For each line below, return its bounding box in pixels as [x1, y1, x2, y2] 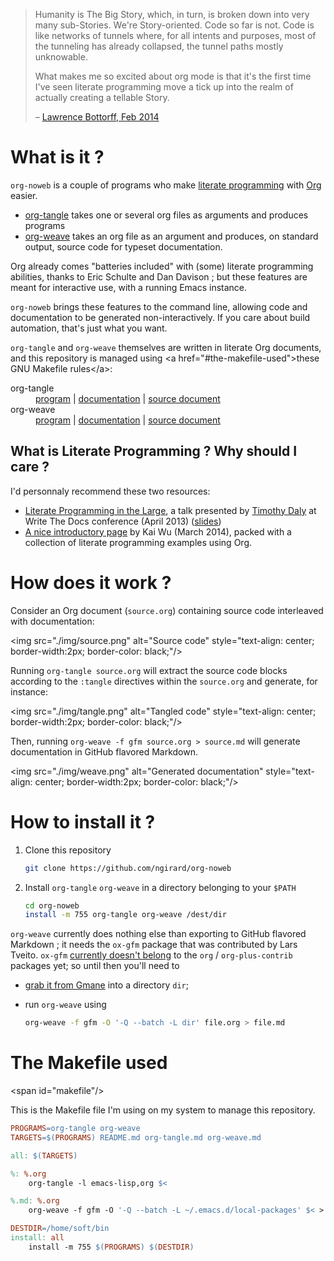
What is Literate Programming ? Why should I [10, 443, 298, 460]
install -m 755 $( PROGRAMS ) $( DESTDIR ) [28, 1242, 195, 1252]
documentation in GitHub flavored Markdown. [10, 745, 199, 758]
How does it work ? [10, 571, 172, 594]
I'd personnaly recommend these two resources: [10, 485, 211, 497]
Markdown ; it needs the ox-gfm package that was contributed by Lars [10, 939, 298, 951]
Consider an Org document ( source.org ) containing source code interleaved [10, 604, 324, 616]
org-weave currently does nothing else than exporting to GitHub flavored [10, 928, 307, 940]
